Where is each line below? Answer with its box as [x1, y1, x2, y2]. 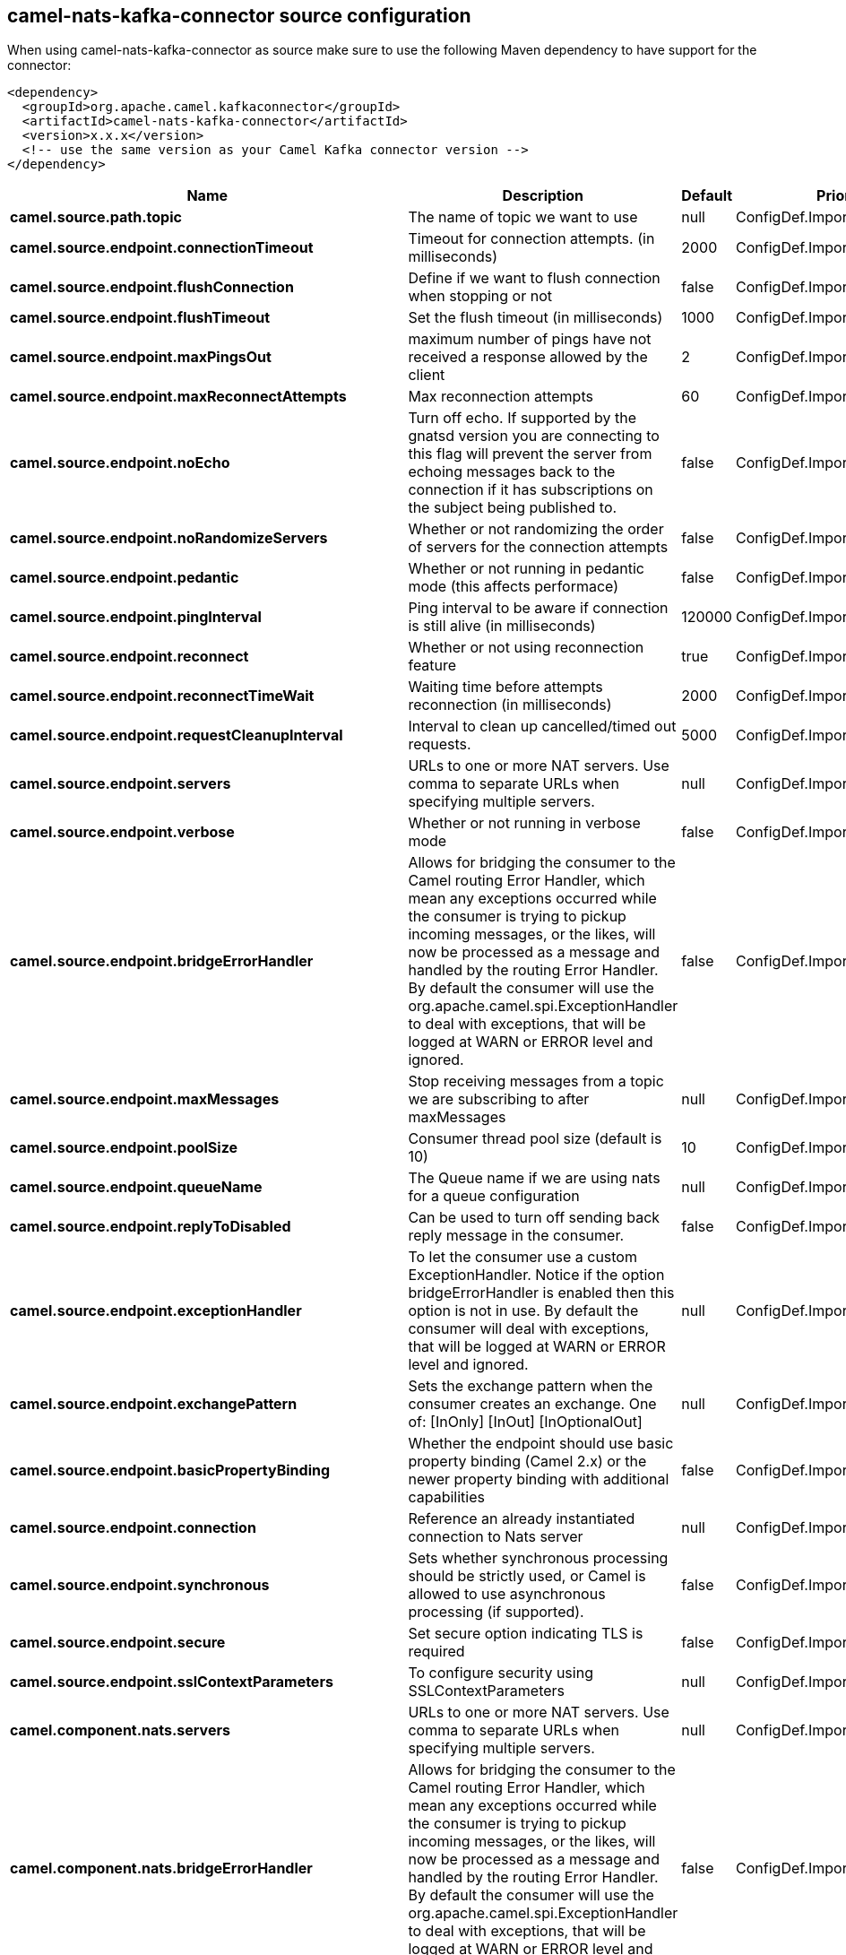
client [408, 366, 445, 385]
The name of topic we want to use [408, 208, 638, 227]
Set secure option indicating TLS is [408, 1624, 643, 1643]
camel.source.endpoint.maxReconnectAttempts [10, 387, 347, 406]
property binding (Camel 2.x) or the [408, 1452, 647, 1471]
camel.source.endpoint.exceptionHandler [10, 1302, 302, 1320]
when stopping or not [408, 287, 553, 306]
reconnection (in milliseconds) [408, 696, 612, 714]
